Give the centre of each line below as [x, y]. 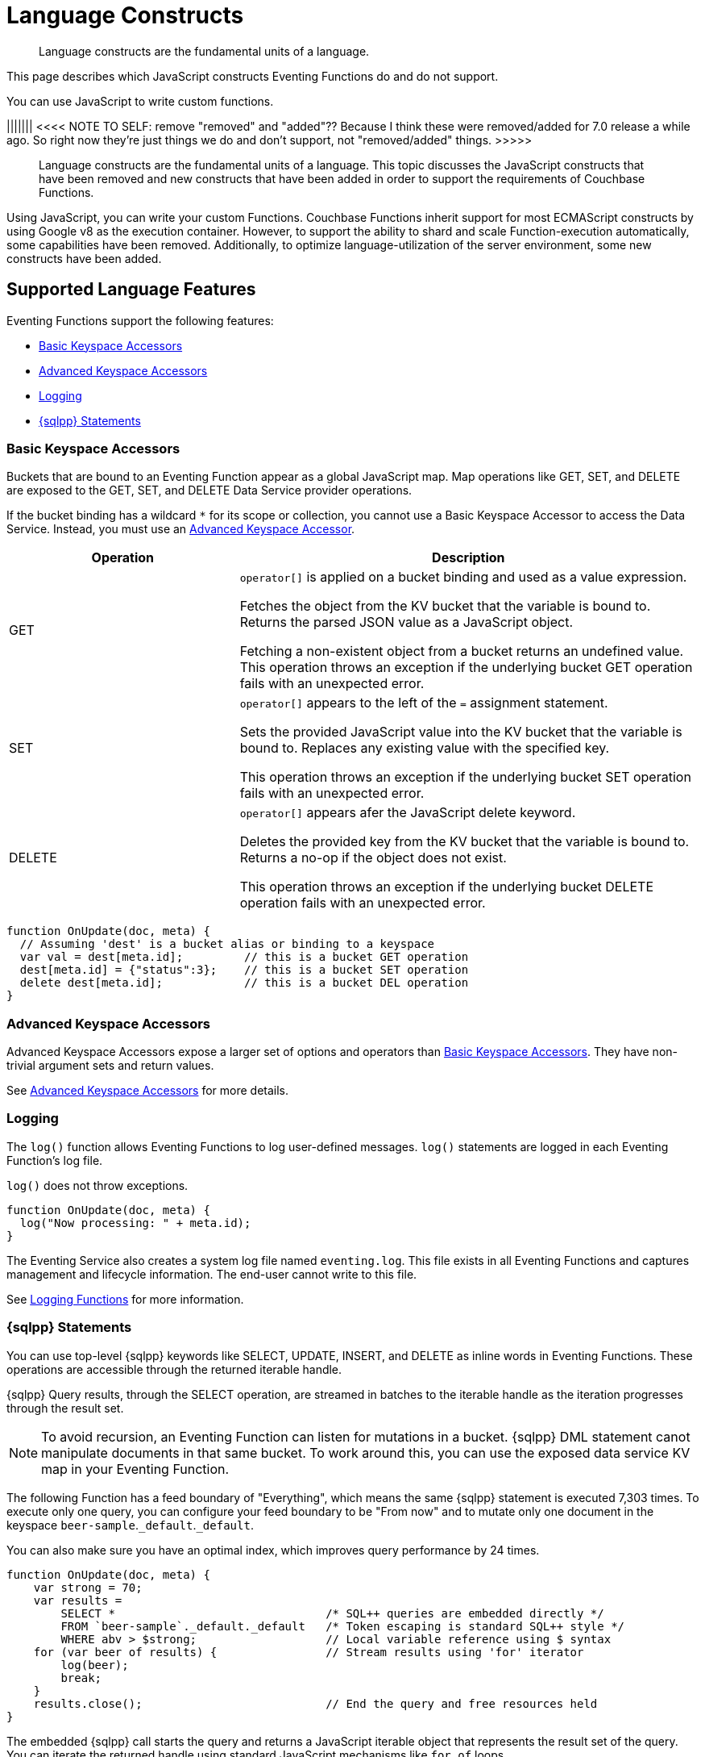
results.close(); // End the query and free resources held [315, 1703]
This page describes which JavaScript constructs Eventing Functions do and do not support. [253, 76]
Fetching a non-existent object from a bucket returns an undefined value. [462, 651]
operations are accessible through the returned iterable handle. [174, 1369]
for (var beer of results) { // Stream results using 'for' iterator [309, 1652]
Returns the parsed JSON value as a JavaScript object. [406, 622]
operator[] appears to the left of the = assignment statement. [424, 703]
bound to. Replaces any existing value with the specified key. [425, 748]
